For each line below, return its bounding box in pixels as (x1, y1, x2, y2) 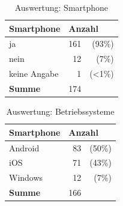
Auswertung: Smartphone (14, 1, 109, 13)
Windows (9, 171, 43, 184)
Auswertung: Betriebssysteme (6, 105, 115, 118)
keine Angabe (9, 67, 59, 80)
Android (9, 141, 40, 154)
